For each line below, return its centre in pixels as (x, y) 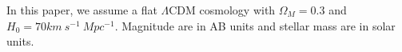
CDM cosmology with (222, 10)
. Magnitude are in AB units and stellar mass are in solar (255, 25)
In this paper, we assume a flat (82, 10)
